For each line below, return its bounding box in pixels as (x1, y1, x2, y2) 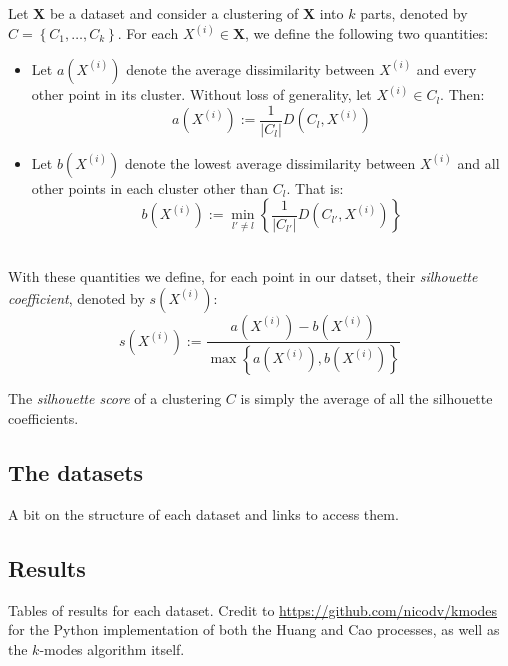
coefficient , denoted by (8, 287, 145, 308)
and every (416, 58, 477, 79)
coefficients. (8, 407, 79, 428)
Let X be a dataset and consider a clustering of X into (8, 3, 344, 23)
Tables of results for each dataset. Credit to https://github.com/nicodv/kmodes (8, 599, 498, 620)
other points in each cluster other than (31, 177, 269, 198)
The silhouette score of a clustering (8, 388, 222, 409)
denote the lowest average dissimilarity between (124, 152, 416, 173)
